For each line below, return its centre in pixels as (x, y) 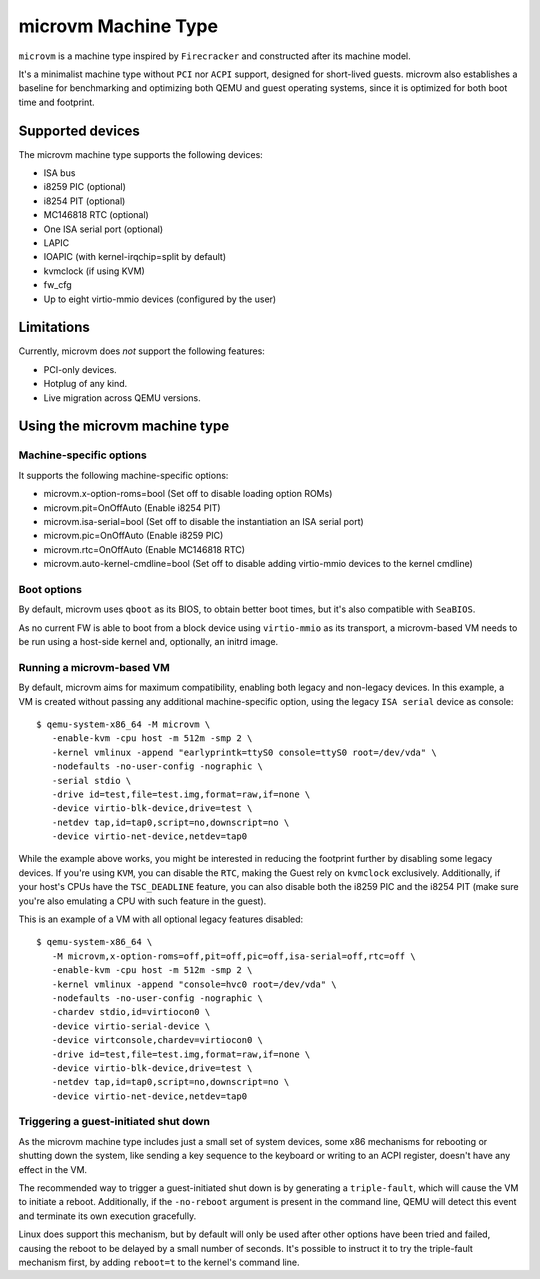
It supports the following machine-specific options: (123, 475)
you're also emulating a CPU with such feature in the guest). (142, 901)
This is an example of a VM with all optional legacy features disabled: (161, 919)
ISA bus (59, 173)
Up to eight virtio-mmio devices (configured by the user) (160, 299)
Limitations (54, 327)
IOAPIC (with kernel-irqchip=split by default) (135, 257)
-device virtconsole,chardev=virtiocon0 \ (157, 1040)
